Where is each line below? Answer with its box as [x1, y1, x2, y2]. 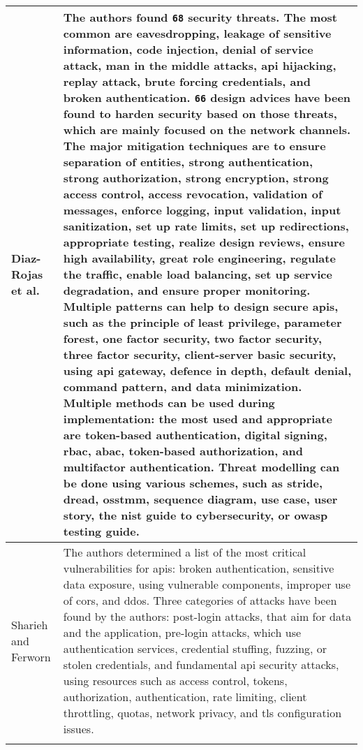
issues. [63, 721, 94, 737]
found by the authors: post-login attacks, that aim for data [63, 608, 352, 624]
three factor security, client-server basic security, [63, 346, 336, 362]
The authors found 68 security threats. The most [63, 9, 337, 25]
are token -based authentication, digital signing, [63, 427, 327, 443]
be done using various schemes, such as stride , [63, 475, 323, 491]
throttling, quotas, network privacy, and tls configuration [63, 705, 342, 721]
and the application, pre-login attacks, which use [63, 624, 302, 640]
